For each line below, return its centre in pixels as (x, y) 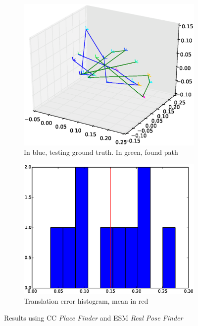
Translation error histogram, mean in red (86, 301)
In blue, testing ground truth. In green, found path (101, 152)
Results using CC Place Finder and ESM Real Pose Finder (94, 317)
